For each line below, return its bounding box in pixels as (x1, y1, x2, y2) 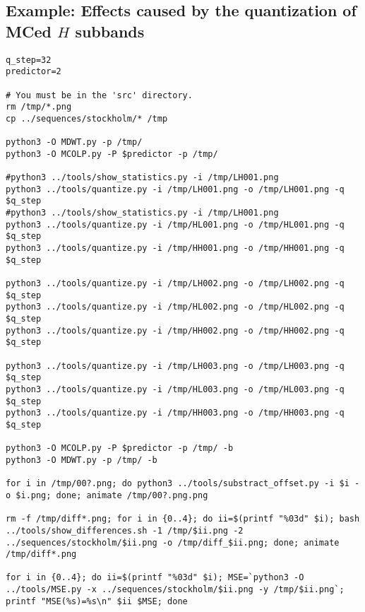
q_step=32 (6, 54, 52, 65)
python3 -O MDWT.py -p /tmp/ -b (6, 454, 157, 465)
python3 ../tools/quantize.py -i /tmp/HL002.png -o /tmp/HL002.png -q (6, 302, 345, 312)
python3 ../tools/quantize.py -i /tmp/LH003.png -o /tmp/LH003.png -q (6, 360, 345, 371)
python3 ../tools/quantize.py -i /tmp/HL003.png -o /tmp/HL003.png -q (6, 384, 345, 394)
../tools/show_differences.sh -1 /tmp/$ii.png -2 (6, 525, 244, 536)
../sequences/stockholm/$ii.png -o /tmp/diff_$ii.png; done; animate (6, 537, 340, 548)
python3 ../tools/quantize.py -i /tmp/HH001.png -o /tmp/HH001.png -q (6, 243, 345, 254)
